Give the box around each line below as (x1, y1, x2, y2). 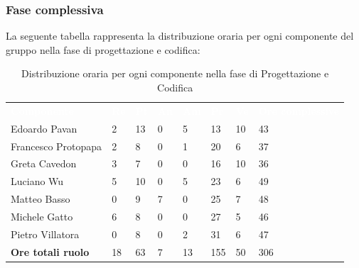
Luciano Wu (11, 174, 64, 189)
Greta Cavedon (11, 156, 77, 171)
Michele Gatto (11, 208, 73, 223)
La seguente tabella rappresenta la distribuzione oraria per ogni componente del (6, 28, 354, 43)
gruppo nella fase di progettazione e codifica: (6, 42, 200, 57)
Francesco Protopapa (11, 138, 102, 153)
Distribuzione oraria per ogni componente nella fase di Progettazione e (21, 66, 329, 81)
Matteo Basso (11, 191, 70, 206)
